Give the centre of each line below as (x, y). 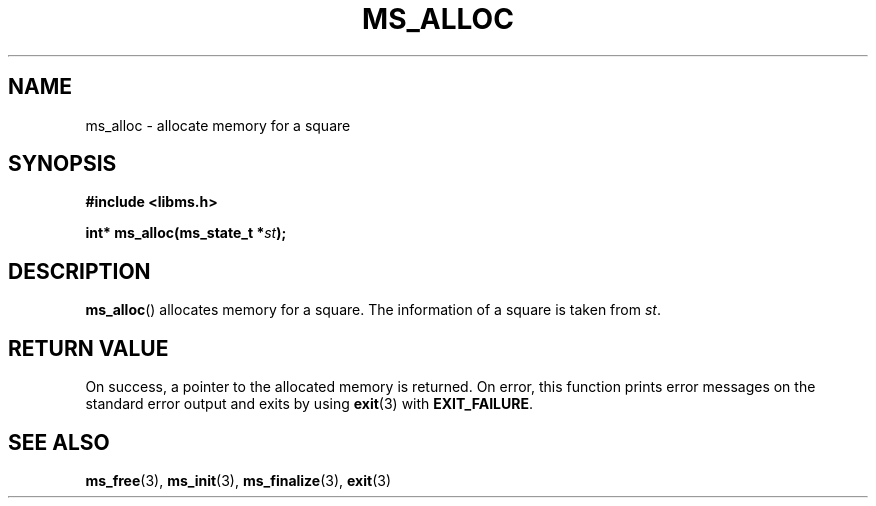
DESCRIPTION (79, 271)
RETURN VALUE (88, 348)
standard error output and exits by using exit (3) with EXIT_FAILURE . (309, 404)
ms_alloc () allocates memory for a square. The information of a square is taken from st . (373, 310)
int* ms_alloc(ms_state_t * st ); (186, 233)
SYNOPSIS (62, 164)
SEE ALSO (59, 442)
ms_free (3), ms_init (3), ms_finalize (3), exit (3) (238, 480)
